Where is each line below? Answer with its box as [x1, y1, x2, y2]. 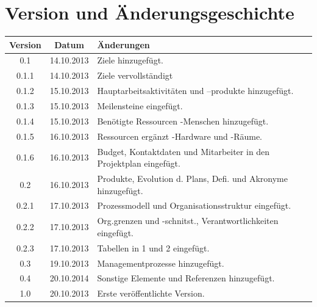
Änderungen [97, 38, 150, 51]
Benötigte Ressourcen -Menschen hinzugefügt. [97, 114, 269, 127]
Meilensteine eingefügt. [97, 99, 183, 112]
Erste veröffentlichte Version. [97, 287, 205, 300]
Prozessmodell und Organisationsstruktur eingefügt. [97, 199, 291, 212]
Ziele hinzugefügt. [97, 54, 163, 67]
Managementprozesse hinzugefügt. [97, 256, 224, 269]
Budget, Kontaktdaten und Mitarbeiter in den [97, 145, 270, 157]
